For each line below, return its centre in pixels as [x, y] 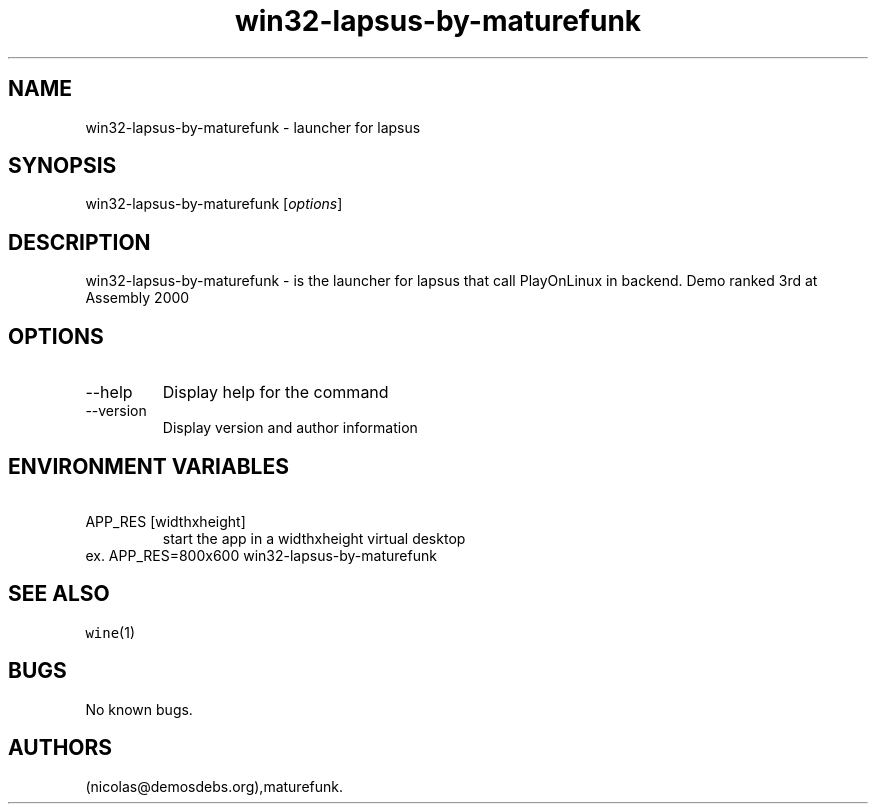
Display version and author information [290, 428]
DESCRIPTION [79, 242]
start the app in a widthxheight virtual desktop [314, 538]
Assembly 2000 [137, 298]
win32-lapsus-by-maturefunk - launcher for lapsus [253, 127]
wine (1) [110, 632]
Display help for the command [275, 392]
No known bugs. [139, 709]
